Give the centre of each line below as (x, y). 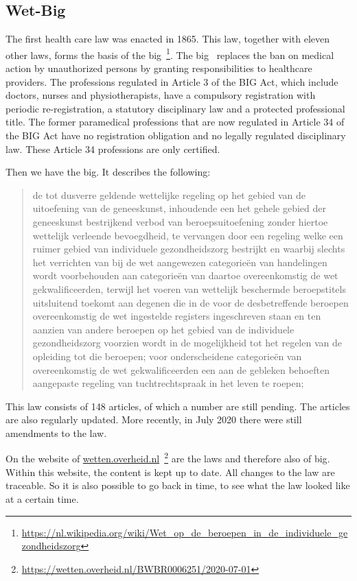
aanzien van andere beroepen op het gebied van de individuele (163, 329)
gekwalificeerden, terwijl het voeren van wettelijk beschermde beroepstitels (189, 288)
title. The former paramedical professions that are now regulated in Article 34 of (175, 122)
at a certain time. (42, 498)
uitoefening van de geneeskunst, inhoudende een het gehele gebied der (179, 208)
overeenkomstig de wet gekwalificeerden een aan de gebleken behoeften (181, 369)
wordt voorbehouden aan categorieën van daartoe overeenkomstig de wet (185, 275)
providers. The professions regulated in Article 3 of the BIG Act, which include (172, 81)
